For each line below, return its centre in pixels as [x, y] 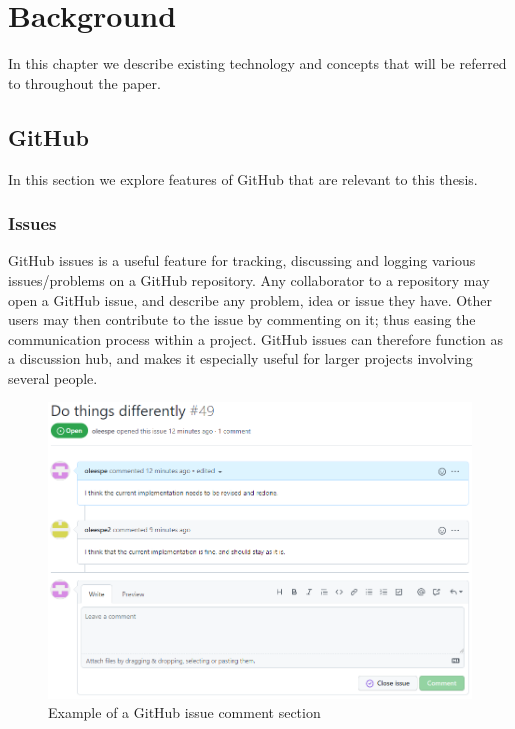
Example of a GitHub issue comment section [184, 712]
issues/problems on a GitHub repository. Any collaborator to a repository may [249, 279]
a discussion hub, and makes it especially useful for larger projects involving [240, 358]
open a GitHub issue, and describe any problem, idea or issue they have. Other [250, 299]
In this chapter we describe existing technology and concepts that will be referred [257, 63]
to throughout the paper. [84, 82]
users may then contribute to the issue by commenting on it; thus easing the [242, 319]
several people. [53, 377]
